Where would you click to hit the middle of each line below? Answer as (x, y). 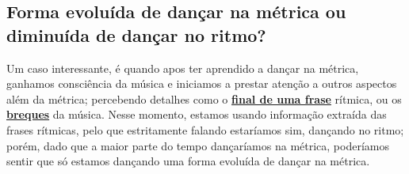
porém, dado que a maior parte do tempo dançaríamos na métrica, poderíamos (198, 145)
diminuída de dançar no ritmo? (136, 34)
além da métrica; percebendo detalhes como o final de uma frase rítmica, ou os (204, 98)
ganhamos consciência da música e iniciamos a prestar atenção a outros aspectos (202, 83)
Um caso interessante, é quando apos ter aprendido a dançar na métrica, (183, 68)
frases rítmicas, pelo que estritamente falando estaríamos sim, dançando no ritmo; (205, 129)
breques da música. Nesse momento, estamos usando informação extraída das (197, 114)
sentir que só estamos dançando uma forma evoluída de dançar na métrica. (188, 161)
